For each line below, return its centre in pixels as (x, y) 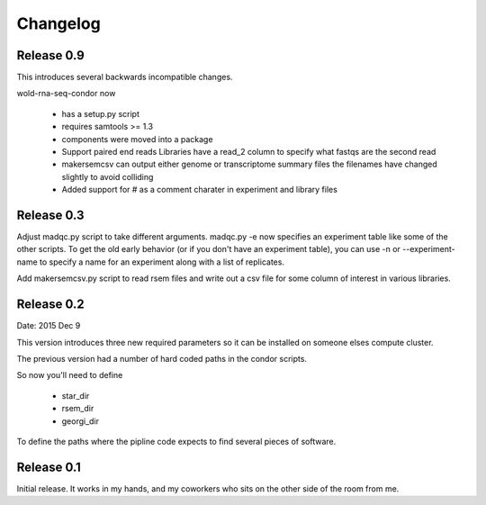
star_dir (76, 395)
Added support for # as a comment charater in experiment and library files (199, 190)
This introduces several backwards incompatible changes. (125, 77)
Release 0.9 (50, 55)
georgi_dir (80, 421)
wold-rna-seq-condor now (66, 94)
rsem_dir (78, 409)
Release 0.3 (50, 215)
